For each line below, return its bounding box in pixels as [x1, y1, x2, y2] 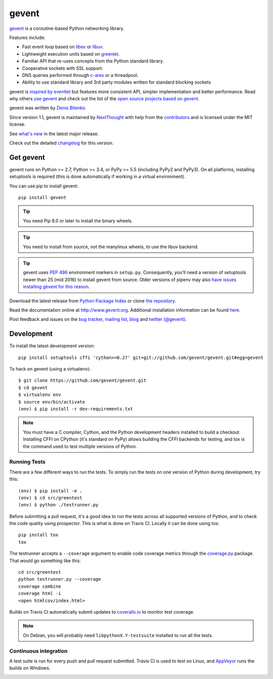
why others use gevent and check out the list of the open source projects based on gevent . [9, 96, 200, 102]
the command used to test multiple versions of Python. [23, 443, 138, 449]
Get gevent [9, 153, 45, 162]
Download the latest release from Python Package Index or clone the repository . [9, 298, 176, 304]
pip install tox [18, 532, 59, 538]
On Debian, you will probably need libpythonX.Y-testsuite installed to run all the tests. [23, 632, 213, 638]
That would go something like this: [9, 557, 81, 564]
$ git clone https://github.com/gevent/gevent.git [18, 378, 147, 383]
